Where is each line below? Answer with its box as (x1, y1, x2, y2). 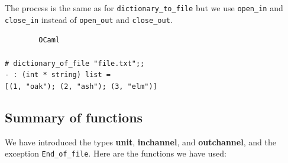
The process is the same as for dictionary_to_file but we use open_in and (5, 2, 283, 14)
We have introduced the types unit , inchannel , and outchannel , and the (5, 135, 276, 148)
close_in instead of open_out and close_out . (5, 13, 173, 25)
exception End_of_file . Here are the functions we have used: (5, 147, 226, 159)
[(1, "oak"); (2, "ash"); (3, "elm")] (5, 82, 157, 91)
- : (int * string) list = (5, 71, 111, 79)
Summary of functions (5, 108, 143, 126)
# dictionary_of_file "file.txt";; (5, 59, 145, 68)
